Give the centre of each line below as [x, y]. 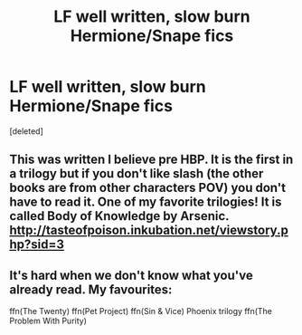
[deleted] [26, 131]
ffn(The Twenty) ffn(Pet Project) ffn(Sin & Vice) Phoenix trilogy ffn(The [141, 311]
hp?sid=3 [37, 245]
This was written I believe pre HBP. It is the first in [151, 160]
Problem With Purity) [48, 321]
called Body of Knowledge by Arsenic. [119, 216]
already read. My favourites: [91, 289]
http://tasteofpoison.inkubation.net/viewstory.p [149, 230]
